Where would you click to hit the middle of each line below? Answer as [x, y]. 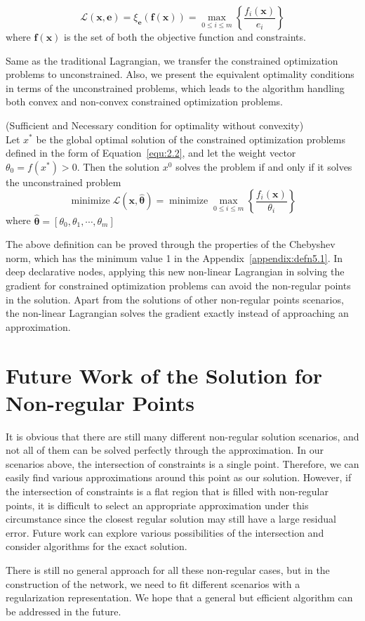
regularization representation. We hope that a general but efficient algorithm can [179, 597]
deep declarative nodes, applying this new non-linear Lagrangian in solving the [175, 272]
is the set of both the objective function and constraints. [185, 37]
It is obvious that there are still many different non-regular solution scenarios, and [182, 436]
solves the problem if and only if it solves [264, 166]
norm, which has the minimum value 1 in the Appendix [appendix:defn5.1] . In [174, 257]
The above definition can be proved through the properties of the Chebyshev [171, 244]
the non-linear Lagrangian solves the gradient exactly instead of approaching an [177, 313]
